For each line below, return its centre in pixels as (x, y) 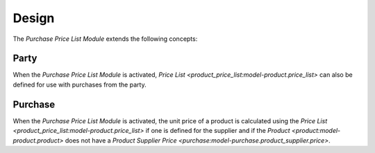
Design (34, 18)
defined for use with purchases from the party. (80, 84)
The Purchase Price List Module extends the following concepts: (105, 39)
